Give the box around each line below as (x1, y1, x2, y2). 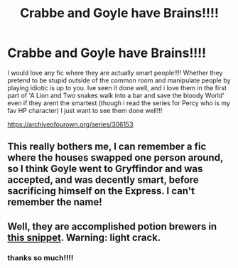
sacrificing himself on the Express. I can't (7, 185, 195, 197)
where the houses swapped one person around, (7, 151, 224, 164)
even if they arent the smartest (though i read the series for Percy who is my (7, 98, 231, 107)
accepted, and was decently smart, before (7, 174, 199, 186)
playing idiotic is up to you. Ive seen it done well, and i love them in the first (7, 83, 227, 92)
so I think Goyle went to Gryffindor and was (7, 163, 203, 175)
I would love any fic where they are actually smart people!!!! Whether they (7, 68, 223, 77)
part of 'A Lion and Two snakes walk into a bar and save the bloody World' (7, 91, 225, 100)
